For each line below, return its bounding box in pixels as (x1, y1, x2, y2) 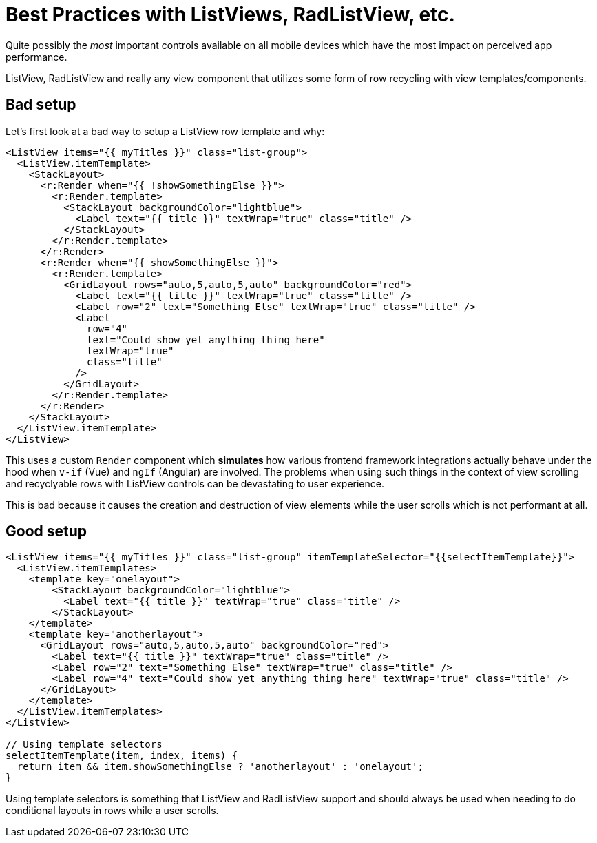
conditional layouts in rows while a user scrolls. (6, 804, 219, 817)
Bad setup (6, 96, 76, 114)
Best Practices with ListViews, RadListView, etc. (6, 3, 455, 26)
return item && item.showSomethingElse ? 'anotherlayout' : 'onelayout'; (17, 761, 423, 773)
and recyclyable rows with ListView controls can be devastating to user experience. (6, 477, 384, 489)
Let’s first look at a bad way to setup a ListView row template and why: (6, 125, 325, 137)
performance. (6, 50, 67, 63)
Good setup (6, 522, 87, 540)
